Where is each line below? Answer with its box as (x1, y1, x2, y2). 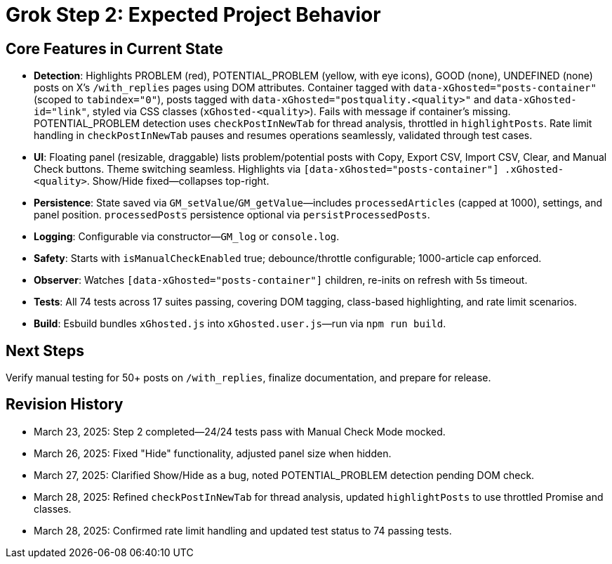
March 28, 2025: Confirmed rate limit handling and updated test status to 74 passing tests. (34, 524, 452, 537)
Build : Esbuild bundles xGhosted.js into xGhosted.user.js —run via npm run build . (34, 317, 446, 330)
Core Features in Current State (6, 39, 223, 58)
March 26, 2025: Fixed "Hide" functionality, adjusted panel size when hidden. (34, 447, 392, 459)
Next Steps (6, 341, 84, 360)
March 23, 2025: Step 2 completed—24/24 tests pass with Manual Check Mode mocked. (34, 425, 446, 438)
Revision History (6, 395, 124, 414)
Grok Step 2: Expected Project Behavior (6, 3, 381, 27)
